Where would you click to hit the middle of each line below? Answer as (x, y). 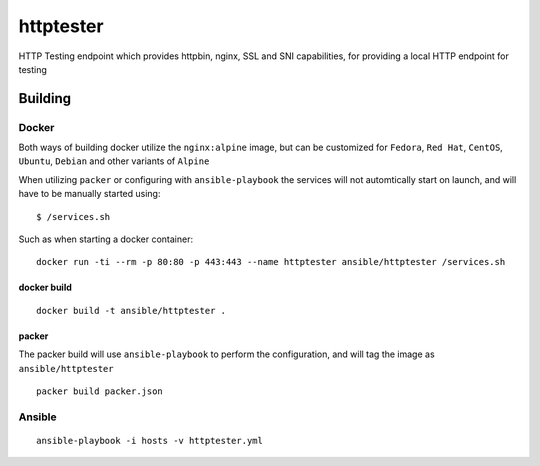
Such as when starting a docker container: (106, 239)
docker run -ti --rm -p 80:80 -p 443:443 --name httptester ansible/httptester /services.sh (271, 262)
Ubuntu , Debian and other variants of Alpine (114, 161)
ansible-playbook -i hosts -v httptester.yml (150, 440)
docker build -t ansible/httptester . (131, 310)
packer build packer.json (100, 391)
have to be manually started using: (89, 194)
